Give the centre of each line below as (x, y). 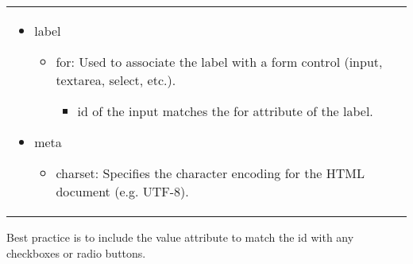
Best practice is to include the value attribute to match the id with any (180, 237)
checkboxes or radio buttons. (76, 252)
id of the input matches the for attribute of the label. (225, 111)
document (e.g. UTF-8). (122, 191)
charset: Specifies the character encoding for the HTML (210, 173)
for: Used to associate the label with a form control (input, (219, 62)
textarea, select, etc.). (116, 80)
